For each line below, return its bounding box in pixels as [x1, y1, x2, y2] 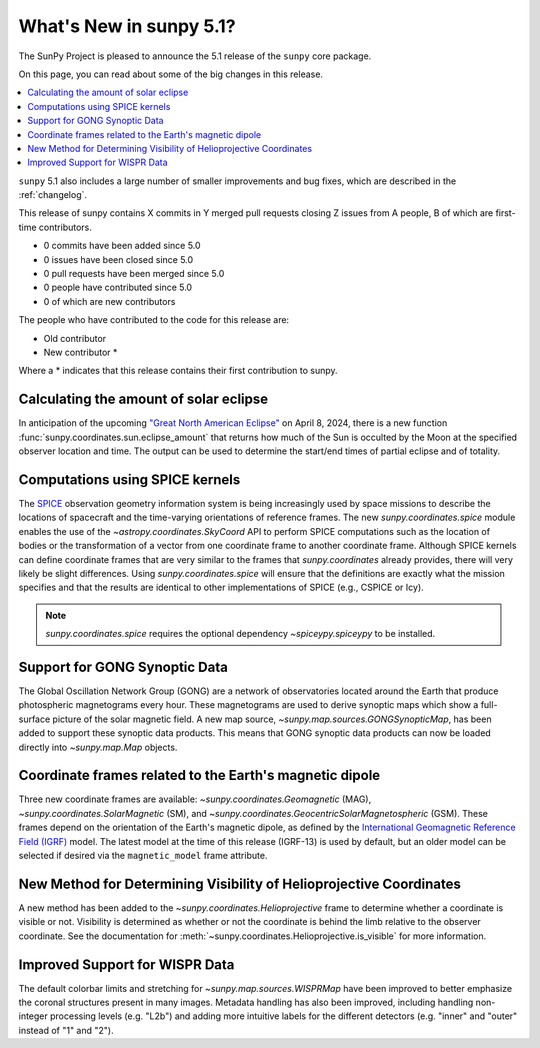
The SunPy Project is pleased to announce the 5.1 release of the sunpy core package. [18, 50, 372, 62]
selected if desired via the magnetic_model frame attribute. [18, 850, 268, 862]
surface [18, 713, 51, 725]
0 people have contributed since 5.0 [43, 281, 193, 294]
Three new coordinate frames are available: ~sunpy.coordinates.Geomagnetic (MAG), [18, 793, 372, 805]
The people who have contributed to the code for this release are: [18, 314, 290, 326]
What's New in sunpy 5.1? [18, 15, 236, 37]
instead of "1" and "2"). [18, 1024, 114, 1036]
